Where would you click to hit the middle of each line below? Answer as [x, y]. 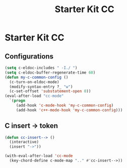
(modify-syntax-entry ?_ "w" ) [41, 87]
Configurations [29, 56]
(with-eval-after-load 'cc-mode [39, 156]
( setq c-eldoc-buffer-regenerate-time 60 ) [50, 72]
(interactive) [24, 142]
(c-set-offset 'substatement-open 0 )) [50, 91]
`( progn [17, 101]
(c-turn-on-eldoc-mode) [34, 82]
